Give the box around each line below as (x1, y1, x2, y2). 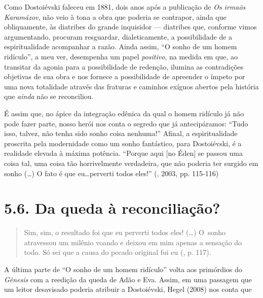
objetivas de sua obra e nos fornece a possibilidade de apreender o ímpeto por (4, 71, 245, 82)
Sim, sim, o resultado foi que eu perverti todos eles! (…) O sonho (24, 227, 226, 238)
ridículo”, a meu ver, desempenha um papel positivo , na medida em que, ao (4, 51, 238, 61)
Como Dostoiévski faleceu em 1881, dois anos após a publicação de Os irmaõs (4, 2, 246, 12)
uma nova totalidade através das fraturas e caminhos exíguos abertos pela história (4, 81, 259, 91)
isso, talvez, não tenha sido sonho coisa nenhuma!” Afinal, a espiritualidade (4, 128, 238, 139)
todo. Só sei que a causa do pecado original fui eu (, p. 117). (24, 247, 211, 257)
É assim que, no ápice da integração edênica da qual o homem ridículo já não (4, 108, 244, 118)
